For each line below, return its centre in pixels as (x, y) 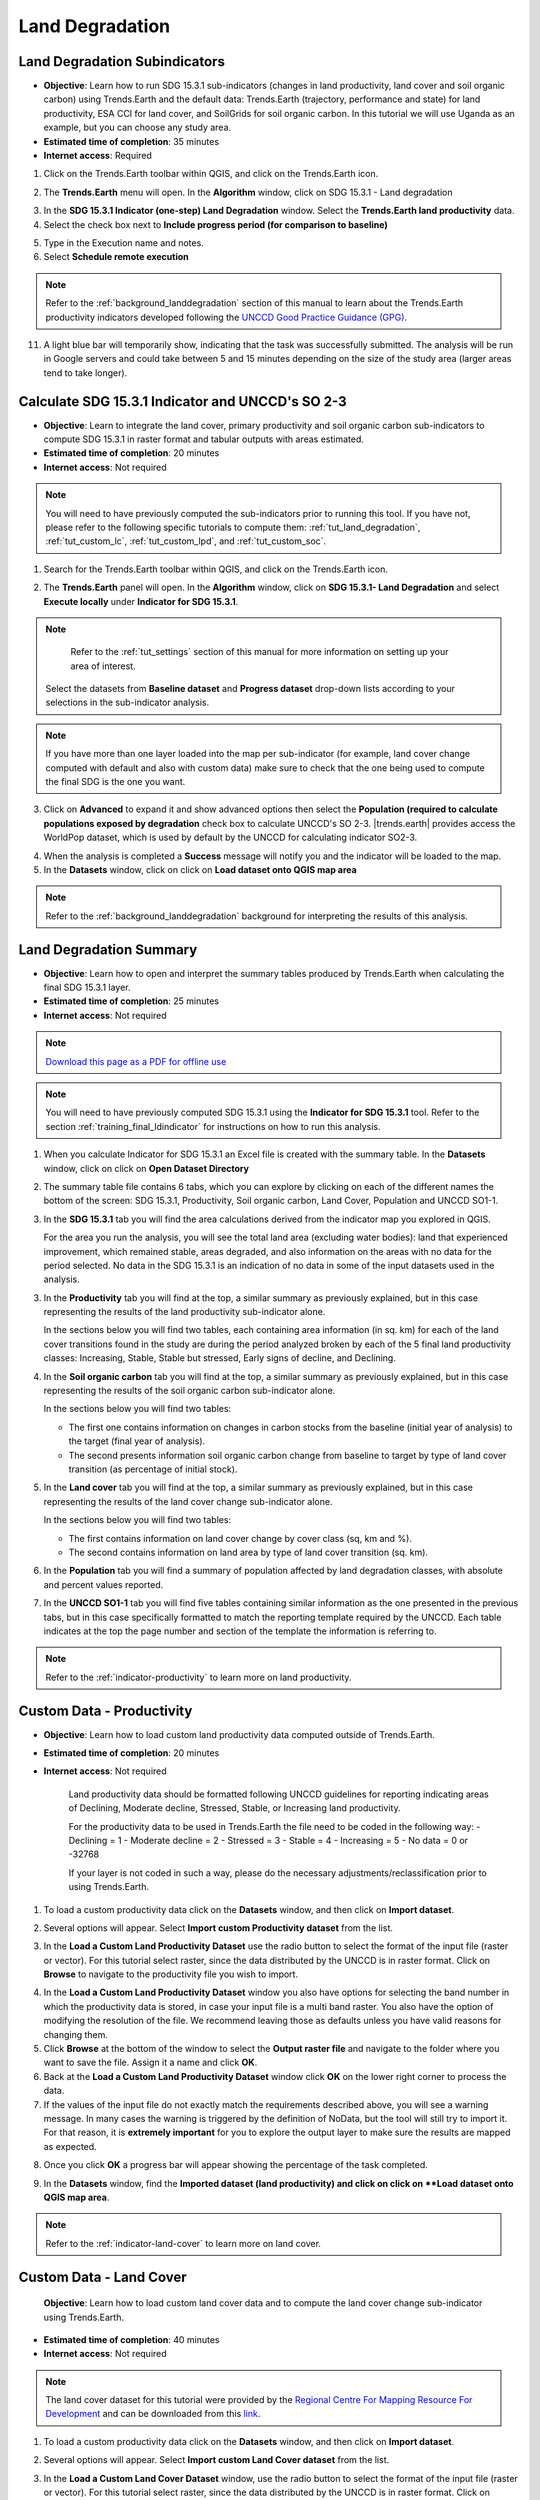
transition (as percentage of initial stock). (153, 1469)
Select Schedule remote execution (116, 257)
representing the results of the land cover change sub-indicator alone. (188, 1501)
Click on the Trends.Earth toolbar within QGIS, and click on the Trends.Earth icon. (211, 174)
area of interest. (103, 666)
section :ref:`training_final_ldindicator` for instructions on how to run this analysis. (213, 1126)
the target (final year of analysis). (137, 1441)
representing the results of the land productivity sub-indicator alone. (184, 1312)
